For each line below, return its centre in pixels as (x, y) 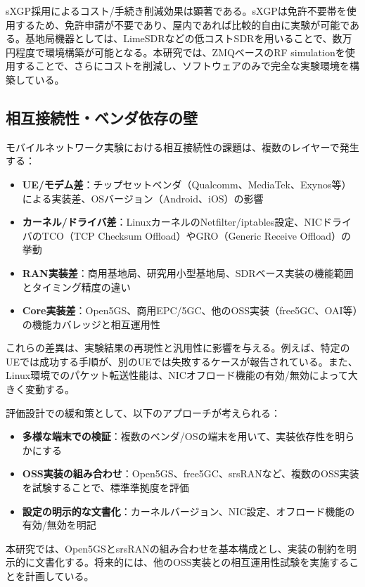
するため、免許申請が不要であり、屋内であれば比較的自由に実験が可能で (182, 24)
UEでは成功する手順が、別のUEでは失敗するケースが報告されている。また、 (182, 361)
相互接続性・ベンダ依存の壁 (102, 117)
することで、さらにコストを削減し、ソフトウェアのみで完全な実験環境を (182, 66)
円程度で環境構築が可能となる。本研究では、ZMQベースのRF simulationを (175, 52)
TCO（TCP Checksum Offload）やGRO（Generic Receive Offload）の (196, 235)
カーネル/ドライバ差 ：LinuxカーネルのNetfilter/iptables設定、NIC (172, 222)
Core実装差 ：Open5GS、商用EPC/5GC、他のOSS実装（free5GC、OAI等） (190, 310)
